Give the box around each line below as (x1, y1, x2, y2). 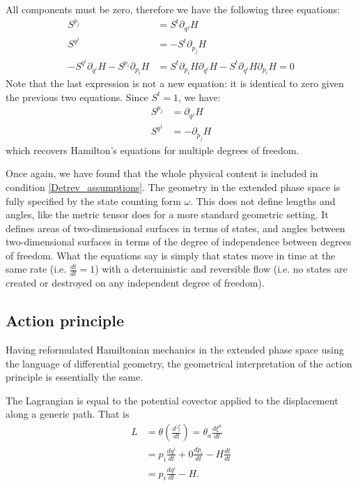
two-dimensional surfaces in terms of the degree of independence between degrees (6, 234, 352, 249)
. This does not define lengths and (190, 193, 336, 208)
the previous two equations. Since (6, 89, 148, 104)
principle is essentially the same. (6, 370, 143, 384)
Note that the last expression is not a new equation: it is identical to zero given (6, 76, 344, 91)
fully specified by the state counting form (6, 193, 181, 208)
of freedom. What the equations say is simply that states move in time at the (6, 248, 336, 262)
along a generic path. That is (6, 407, 130, 421)
